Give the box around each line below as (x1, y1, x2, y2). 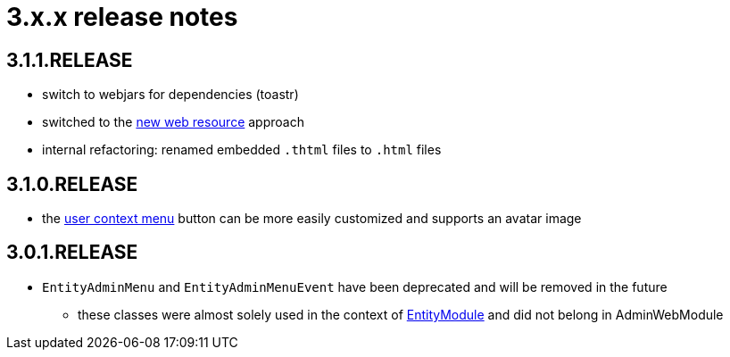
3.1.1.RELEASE (6, 48, 133, 71)
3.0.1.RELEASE (6, 241, 138, 264)
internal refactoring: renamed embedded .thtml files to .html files (42, 142, 442, 158)
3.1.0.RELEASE (6, 172, 138, 195)
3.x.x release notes (6, 2, 238, 32)
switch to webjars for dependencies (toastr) (42, 87, 299, 103)
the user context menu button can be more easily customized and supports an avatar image (42, 211, 582, 227)
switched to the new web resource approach (42, 114, 304, 130)
